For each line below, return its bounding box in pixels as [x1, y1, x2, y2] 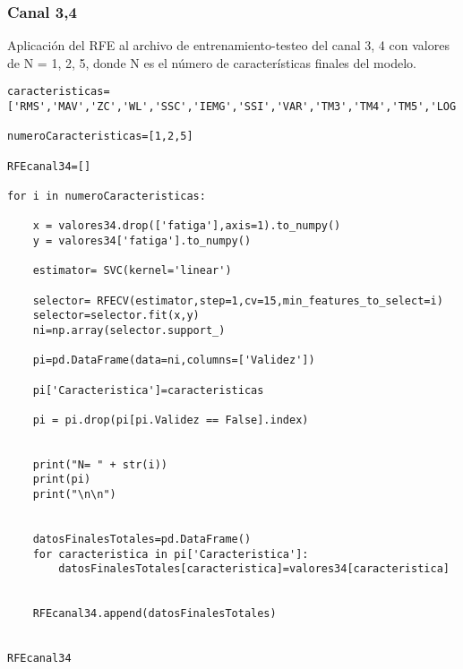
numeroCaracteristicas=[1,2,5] [7, 130, 193, 143]
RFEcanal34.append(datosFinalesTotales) [32, 607, 277, 621]
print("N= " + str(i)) [32, 458, 167, 471]
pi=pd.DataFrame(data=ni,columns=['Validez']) [32, 354, 315, 367]
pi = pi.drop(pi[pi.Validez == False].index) [32, 413, 309, 426]
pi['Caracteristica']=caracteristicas [32, 383, 264, 397]
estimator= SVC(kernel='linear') [32, 264, 232, 278]
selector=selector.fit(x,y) [32, 309, 200, 322]
